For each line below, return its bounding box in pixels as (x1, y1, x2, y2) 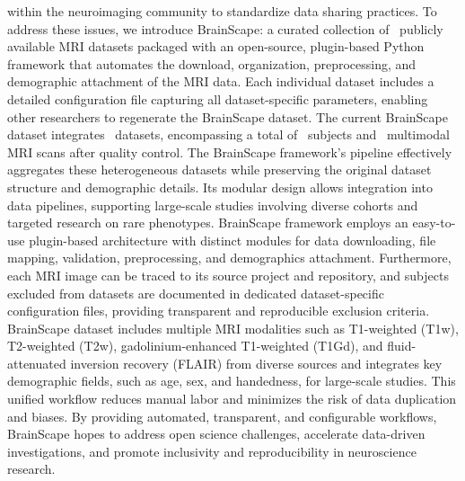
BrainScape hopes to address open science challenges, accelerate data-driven (7, 424, 426, 443)
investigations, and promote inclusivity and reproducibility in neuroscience (7, 441, 417, 460)
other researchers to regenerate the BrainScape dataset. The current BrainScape (7, 107, 448, 126)
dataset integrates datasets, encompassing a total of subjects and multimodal (7, 125, 450, 144)
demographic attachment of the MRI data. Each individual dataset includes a (7, 72, 434, 91)
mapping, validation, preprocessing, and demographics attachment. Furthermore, (7, 248, 452, 267)
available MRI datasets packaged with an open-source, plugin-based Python (7, 37, 425, 56)
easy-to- (412, 213, 456, 232)
